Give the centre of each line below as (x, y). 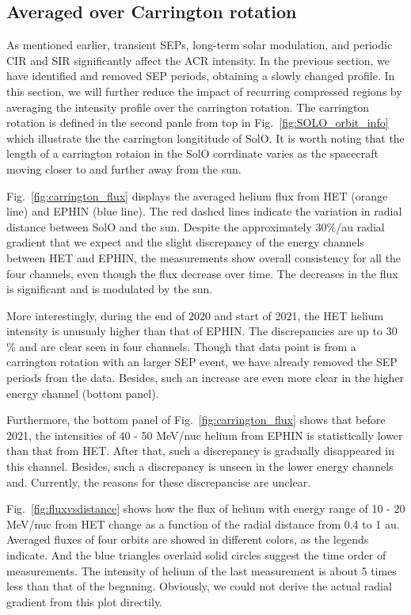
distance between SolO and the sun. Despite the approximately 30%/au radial (196, 226)
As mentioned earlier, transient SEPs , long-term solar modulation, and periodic (200, 45)
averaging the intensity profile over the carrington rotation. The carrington (188, 107)
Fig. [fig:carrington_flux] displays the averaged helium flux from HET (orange (197, 195)
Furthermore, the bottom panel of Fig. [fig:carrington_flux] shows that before (196, 420)
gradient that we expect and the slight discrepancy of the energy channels (185, 242)
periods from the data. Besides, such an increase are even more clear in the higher (205, 378)
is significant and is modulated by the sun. (110, 289)
